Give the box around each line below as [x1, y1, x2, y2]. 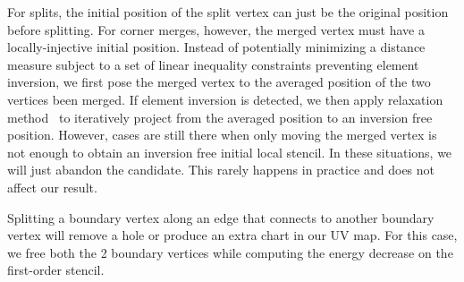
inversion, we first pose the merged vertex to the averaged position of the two [7, 73, 431, 91]
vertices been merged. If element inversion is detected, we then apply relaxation [7, 90, 443, 108]
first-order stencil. [7, 261, 105, 279]
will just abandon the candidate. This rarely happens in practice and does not [7, 160, 435, 179]
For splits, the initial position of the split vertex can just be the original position [7, 3, 449, 21]
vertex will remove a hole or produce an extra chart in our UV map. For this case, [7, 226, 458, 244]
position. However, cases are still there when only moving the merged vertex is [7, 125, 437, 144]
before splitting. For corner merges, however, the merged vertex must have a [7, 20, 425, 38]
